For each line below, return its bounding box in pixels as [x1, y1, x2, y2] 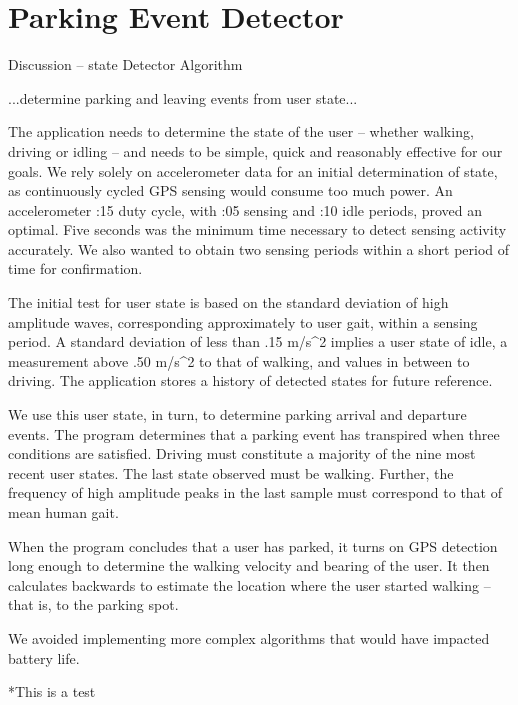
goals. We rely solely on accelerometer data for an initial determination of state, [8, 160, 498, 181]
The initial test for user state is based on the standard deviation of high [8, 292, 449, 313]
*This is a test [8, 681, 96, 702]
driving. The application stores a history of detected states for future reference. [8, 370, 493, 391]
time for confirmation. [8, 258, 143, 279]
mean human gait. [8, 502, 119, 522]
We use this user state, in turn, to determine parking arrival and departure [8, 404, 467, 425]
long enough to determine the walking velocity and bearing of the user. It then [8, 555, 490, 576]
